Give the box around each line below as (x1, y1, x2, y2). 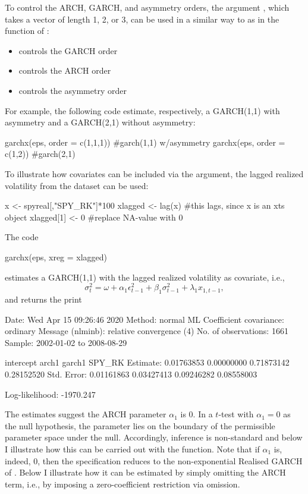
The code (5, 231, 39, 243)
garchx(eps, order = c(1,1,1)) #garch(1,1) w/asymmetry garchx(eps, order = (5, 136, 285, 148)
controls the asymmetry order (18, 84, 127, 96)
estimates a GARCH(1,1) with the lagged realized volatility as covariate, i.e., (5, 270, 285, 283)
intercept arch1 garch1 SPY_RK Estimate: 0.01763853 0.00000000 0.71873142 (5, 356, 290, 369)
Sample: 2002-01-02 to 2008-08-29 (5, 336, 127, 348)
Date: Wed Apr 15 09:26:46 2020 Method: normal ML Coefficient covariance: (5, 313, 284, 325)
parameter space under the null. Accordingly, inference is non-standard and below (5, 431, 303, 443)
